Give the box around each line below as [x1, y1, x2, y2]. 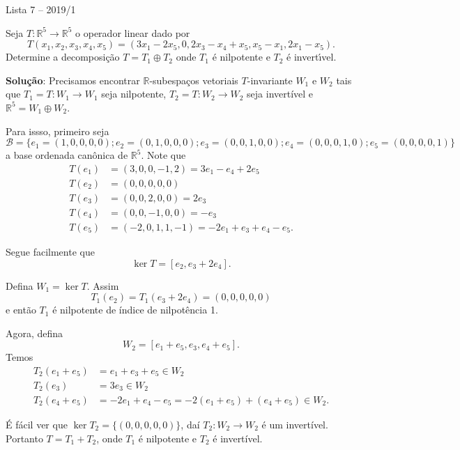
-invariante [247, 72, 293, 87]
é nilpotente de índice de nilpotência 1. [52, 302, 218, 317]
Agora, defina [6, 325, 63, 340]
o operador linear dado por [75, 25, 190, 40]
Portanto [6, 430, 43, 445]
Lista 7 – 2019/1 [6, 2, 76, 16]
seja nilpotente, [101, 86, 167, 101]
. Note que [141, 148, 186, 162]
